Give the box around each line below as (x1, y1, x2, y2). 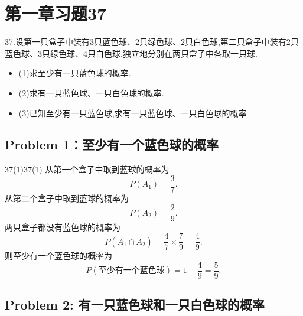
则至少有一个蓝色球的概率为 (5, 249, 112, 262)
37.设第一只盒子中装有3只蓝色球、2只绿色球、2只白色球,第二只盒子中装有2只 (5, 35, 299, 48)
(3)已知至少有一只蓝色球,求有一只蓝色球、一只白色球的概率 (18, 106, 247, 119)
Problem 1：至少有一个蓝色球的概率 (5, 135, 219, 154)
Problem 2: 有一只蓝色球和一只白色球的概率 (5, 295, 265, 314)
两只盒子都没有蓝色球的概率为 (5, 220, 120, 233)
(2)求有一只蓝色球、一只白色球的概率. (18, 86, 164, 99)
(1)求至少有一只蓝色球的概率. (18, 67, 131, 79)
